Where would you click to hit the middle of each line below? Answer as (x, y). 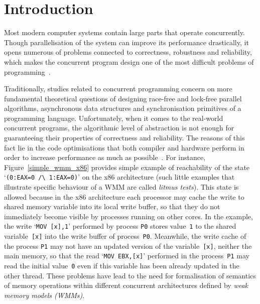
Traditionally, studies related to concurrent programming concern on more (118, 89)
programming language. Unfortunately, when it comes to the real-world (114, 118)
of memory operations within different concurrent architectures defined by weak (126, 285)
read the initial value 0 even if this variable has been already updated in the (122, 266)
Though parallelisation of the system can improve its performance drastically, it (126, 42)
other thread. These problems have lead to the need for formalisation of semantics (130, 275)
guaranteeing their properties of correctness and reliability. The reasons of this (124, 138)
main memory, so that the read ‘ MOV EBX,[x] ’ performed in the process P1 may (127, 256)
